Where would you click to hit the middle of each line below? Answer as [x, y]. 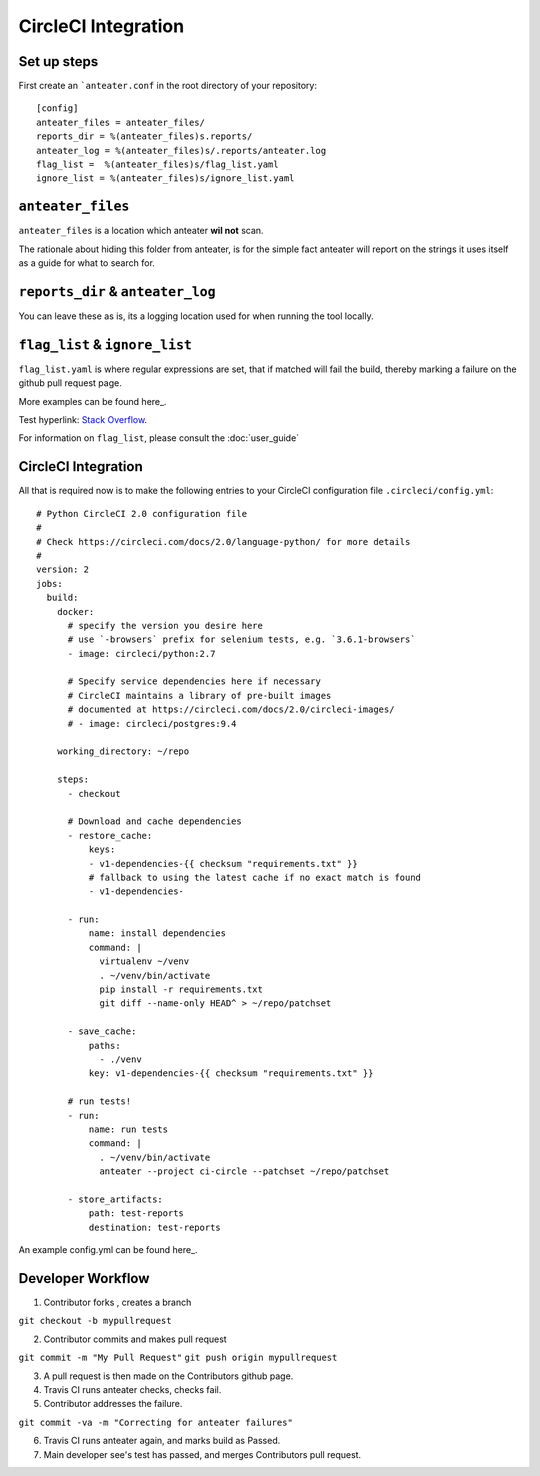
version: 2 [63, 569]
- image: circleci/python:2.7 [141, 653]
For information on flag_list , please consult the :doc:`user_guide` [159, 438]
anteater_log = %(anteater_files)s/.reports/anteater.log [181, 150]
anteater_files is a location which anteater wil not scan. [141, 231]
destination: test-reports [155, 1227]
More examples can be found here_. [92, 401]
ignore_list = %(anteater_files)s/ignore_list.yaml [165, 178]
